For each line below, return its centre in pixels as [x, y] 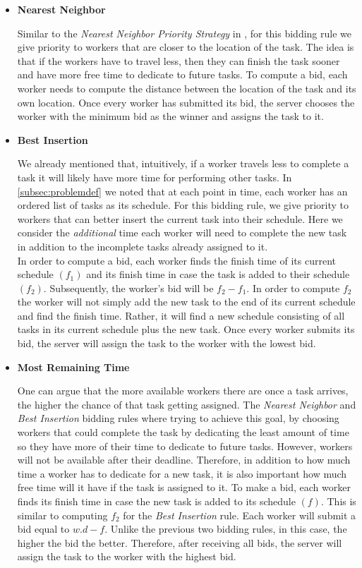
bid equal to [43, 529]
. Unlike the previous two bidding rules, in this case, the [226, 529]
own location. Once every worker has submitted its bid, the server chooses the [186, 102]
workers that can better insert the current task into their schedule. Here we [180, 218]
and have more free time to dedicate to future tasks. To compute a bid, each [182, 74]
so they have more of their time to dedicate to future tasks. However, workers [185, 446]
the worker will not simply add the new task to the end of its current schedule [186, 302]
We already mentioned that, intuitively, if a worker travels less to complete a [183, 163]
